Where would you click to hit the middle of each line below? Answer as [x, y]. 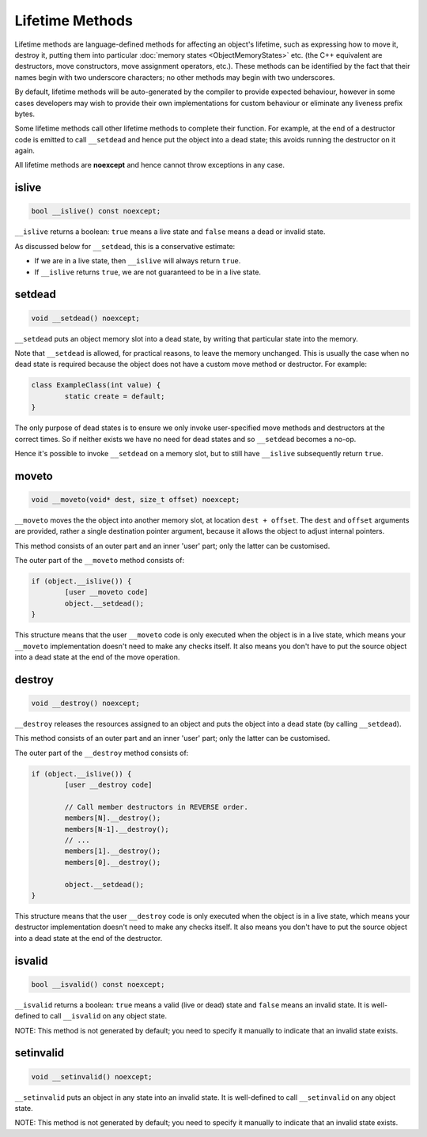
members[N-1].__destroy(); [117, 829]
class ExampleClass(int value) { [96, 385]
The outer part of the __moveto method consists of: [100, 561]
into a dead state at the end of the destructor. [89, 938]
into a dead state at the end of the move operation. [97, 657]
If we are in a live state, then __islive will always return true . [138, 261]
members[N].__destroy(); [113, 818]
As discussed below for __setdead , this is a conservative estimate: [125, 246]
